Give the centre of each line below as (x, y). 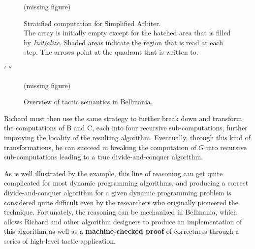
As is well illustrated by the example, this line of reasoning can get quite (113, 173)
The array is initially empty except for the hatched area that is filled (127, 33)
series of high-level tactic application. (60, 240)
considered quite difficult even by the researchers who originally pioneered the (121, 202)
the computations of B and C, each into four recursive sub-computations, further (126, 128)
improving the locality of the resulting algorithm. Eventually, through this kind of (127, 137)
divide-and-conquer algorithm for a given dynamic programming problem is (118, 192)
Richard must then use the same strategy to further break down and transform (123, 118)
